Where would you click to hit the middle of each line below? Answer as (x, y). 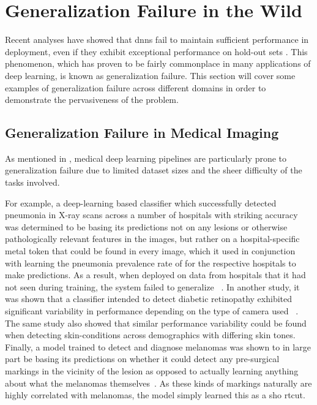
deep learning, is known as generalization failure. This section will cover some (150, 75)
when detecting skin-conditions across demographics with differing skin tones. (150, 335)
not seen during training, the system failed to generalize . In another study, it (152, 286)
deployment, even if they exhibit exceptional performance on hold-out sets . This (156, 51)
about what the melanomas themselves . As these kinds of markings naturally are (158, 383)
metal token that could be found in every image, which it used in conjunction (150, 251)
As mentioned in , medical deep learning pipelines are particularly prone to (146, 158)
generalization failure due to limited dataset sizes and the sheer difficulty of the (154, 170)
